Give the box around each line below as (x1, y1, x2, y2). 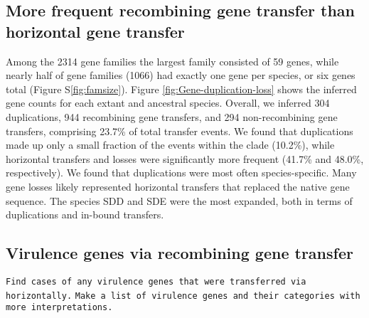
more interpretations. (6, 302, 113, 313)
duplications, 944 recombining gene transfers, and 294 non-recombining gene (6, 109, 338, 124)
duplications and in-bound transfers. (6, 207, 164, 222)
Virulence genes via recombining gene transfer (6, 242, 353, 264)
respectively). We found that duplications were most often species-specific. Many (6, 165, 357, 180)
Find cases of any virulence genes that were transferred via (6, 276, 306, 287)
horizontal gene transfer (6, 20, 185, 42)
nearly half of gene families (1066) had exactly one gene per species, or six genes (6, 68, 355, 83)
